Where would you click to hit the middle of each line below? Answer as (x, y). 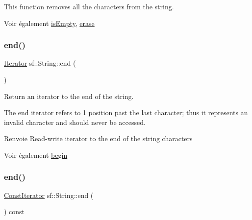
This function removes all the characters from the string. (89, 6)
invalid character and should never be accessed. (75, 122)
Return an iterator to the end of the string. (69, 96)
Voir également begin (36, 155)
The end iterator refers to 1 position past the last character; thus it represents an (126, 112)
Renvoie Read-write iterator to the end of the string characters (98, 138)
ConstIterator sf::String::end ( (49, 195)
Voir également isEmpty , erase (49, 23)
